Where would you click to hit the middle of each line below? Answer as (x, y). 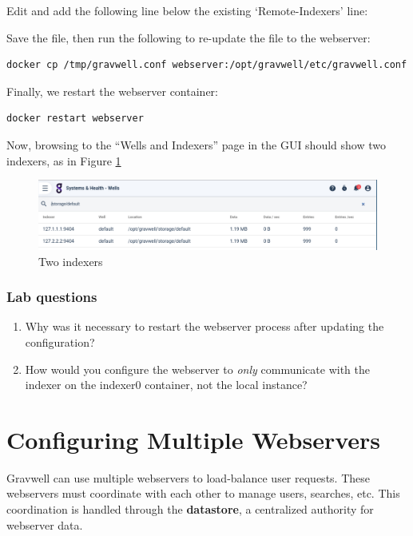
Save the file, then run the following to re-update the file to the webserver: (189, 37)
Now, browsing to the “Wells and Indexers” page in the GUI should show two (196, 144)
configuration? (60, 341)
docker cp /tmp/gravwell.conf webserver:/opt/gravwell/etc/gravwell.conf (207, 65)
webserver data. (45, 524)
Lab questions (52, 297)
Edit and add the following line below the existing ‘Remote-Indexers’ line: (187, 10)
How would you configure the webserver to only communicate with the (197, 369)
